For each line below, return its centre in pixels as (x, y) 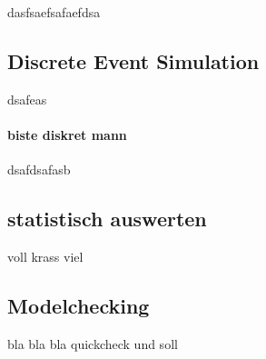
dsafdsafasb (39, 170)
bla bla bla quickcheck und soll (93, 343)
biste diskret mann (67, 134)
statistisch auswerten (107, 219)
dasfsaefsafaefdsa (54, 12)
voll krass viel (45, 256)
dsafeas (27, 99)
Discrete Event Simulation (133, 60)
